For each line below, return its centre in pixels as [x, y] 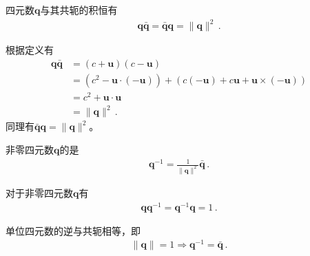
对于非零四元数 [39, 193]
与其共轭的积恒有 [79, 10]
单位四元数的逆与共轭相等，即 [73, 230]
